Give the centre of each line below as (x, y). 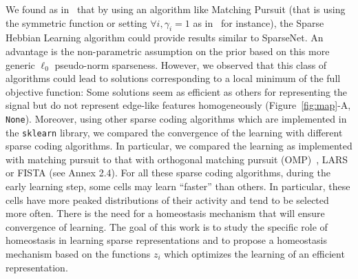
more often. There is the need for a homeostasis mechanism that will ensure (165, 213)
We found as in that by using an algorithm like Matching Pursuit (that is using (176, 9)
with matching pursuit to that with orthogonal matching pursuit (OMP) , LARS (177, 159)
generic (20, 64)
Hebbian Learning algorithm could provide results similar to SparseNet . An (165, 38)
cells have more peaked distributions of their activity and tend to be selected (167, 199)
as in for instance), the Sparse (259, 22)
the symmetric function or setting (76, 22)
